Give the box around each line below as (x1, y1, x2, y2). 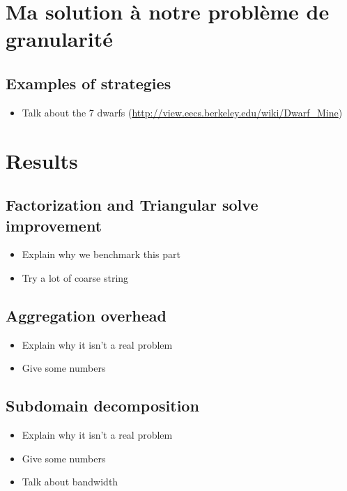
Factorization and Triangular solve (6, 194, 259, 216)
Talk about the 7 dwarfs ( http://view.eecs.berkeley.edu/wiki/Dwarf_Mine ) (22, 105, 343, 119)
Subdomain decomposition (6, 395, 199, 416)
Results (6, 146, 78, 174)
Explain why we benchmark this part (22, 247, 180, 262)
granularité (6, 24, 113, 53)
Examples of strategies (6, 72, 171, 93)
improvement (6, 214, 102, 236)
